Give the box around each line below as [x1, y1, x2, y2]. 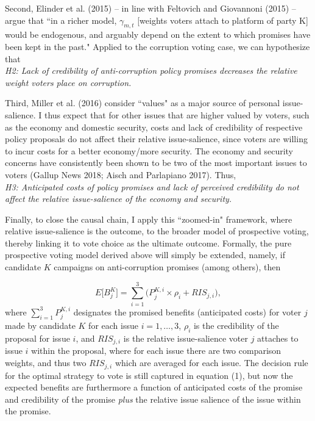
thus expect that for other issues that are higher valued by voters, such [44, 108, 310, 121]
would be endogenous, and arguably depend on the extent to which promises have [5, 28, 311, 41]
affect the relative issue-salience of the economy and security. [5, 192, 232, 205]
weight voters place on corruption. [5, 76, 132, 88]
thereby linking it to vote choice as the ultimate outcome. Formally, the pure [5, 236, 292, 249]
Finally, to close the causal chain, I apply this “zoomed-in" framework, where [5, 212, 292, 225]
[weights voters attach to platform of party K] [137, 13, 308, 26]
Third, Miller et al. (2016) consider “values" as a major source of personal [5, 96, 280, 109]
